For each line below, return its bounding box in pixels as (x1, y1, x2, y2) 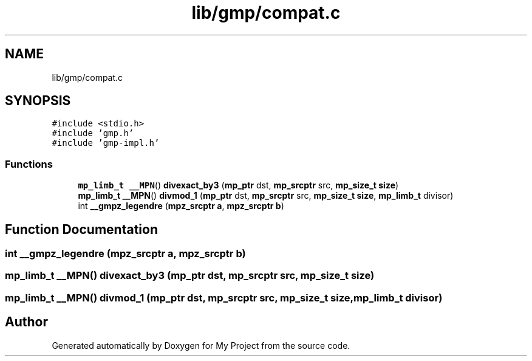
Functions (5, 157, 53, 170)
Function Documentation (5, 221, 158, 237)
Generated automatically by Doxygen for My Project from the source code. (52, 340, 350, 351)
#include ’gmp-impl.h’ (52, 138, 160, 148)
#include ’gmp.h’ (52, 128, 134, 139)
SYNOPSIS (5, 93, 71, 109)
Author (5, 314, 48, 330)
